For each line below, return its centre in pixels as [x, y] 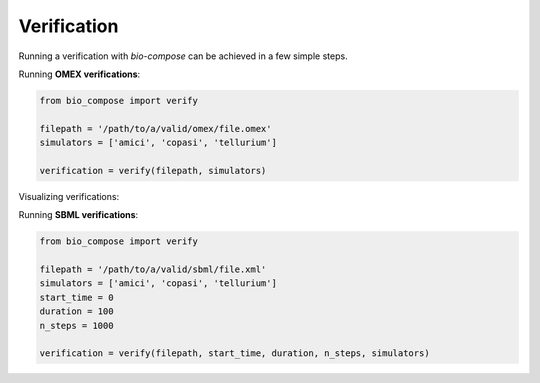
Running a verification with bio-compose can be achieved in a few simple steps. [183, 56]
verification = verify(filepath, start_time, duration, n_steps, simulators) [234, 353]
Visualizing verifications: [69, 196]
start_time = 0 [76, 297]
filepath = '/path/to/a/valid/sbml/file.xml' [153, 269]
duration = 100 [76, 311]
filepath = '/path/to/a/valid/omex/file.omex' [155, 128]
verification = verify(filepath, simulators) [153, 170]
